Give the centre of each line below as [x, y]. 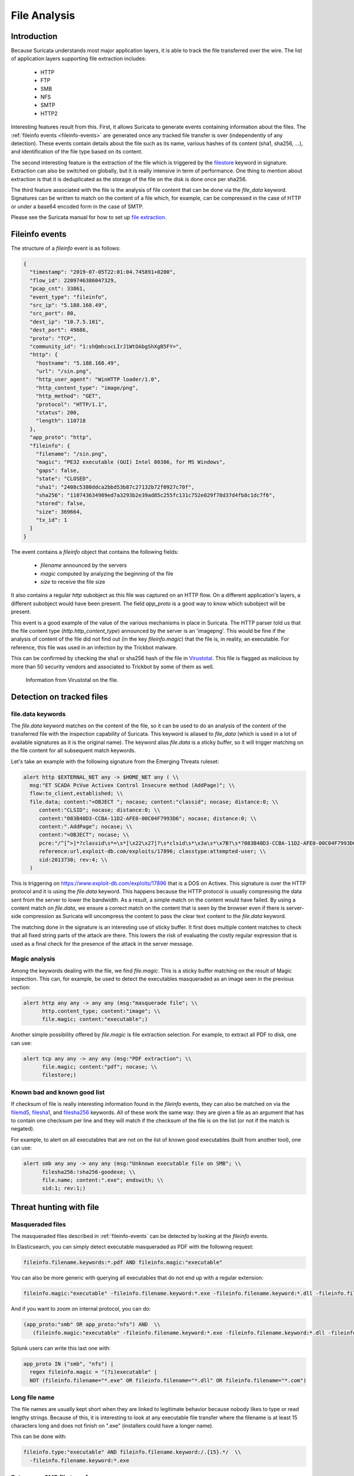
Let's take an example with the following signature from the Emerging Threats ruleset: [115, 761]
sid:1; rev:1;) [64, 1188]
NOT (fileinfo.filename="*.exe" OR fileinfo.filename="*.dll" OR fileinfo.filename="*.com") [168, 1380]
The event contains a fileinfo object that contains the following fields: [95, 551]
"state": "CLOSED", [64, 479]
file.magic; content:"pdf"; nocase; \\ [100, 1067]
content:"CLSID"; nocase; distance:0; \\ [99, 810]
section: [21, 987]
